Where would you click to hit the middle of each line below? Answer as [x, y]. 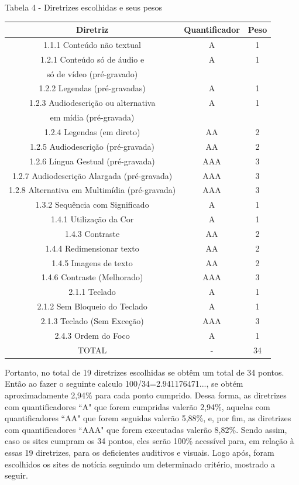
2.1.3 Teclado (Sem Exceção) [92, 320]
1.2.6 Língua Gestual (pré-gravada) [92, 161]
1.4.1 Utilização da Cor [92, 219]
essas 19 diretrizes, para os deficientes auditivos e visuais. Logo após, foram [140, 452]
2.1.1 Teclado [92, 292]
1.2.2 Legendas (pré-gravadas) [92, 88]
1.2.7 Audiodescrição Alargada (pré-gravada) [92, 175]
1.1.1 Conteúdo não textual [92, 44]
